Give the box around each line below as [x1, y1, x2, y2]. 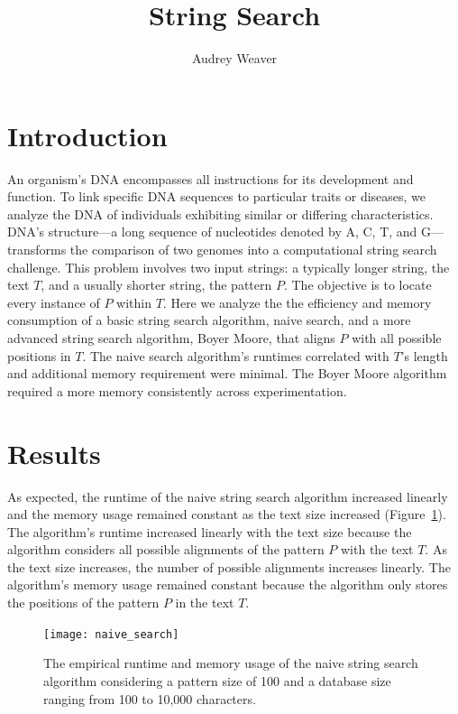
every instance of [7, 292, 100, 311]
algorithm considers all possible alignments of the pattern [7, 540, 325, 559]
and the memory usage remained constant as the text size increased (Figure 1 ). [7, 505, 446, 524]
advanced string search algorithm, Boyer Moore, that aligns [7, 329, 335, 347]
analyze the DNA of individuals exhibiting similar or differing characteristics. [7, 204, 434, 223]
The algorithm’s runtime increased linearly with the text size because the [7, 522, 412, 541]
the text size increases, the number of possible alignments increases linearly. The [7, 557, 451, 576]
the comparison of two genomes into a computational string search [69, 240, 437, 259]
